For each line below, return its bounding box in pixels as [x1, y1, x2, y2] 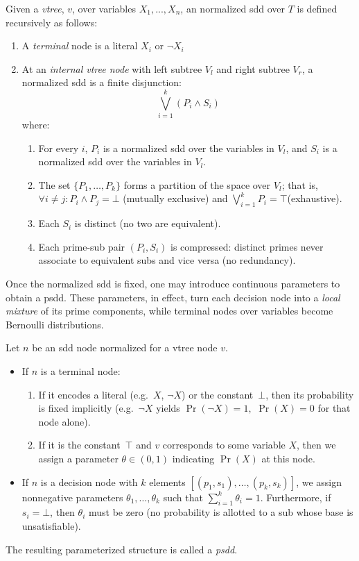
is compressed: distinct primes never [170, 239, 324, 253]
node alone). [38, 414, 91, 428]
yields [156, 401, 180, 415]
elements [149, 474, 186, 489]
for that [317, 401, 351, 415]
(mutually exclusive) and [123, 191, 228, 206]
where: [21, 117, 50, 132]
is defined [297, 1, 338, 15]
